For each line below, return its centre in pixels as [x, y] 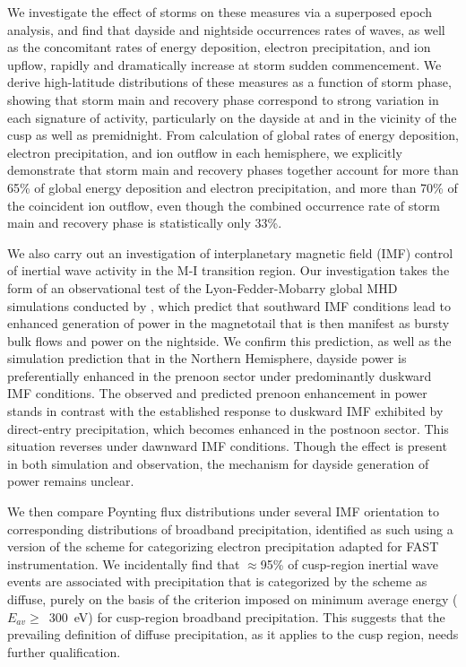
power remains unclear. [71, 481]
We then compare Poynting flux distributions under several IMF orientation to [223, 511]
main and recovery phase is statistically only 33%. [145, 223]
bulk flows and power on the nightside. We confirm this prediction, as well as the [229, 340]
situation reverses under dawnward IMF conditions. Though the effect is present [227, 446]
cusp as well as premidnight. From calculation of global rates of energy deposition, [233, 135]
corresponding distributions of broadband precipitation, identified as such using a [230, 528]
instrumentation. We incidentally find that [124, 563]
